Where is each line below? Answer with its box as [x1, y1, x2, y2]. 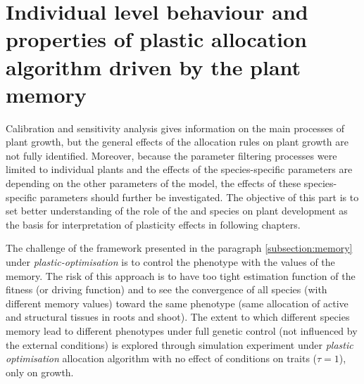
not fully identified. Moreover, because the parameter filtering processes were [6, 148, 337, 162]
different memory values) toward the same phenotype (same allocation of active [6, 295, 349, 310]
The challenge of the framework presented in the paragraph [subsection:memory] [6, 241, 353, 255]
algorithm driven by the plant [6, 52, 301, 81]
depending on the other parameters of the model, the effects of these [6, 176, 301, 191]
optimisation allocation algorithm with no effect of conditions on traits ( [6, 351, 318, 366]
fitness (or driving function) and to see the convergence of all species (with [6, 282, 327, 297]
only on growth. [6, 364, 74, 379]
